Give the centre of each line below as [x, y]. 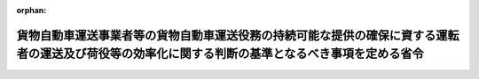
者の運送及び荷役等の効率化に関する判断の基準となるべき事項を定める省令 [220, 54]
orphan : [31, 10]
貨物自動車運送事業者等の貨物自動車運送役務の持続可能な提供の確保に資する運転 [238, 35]
